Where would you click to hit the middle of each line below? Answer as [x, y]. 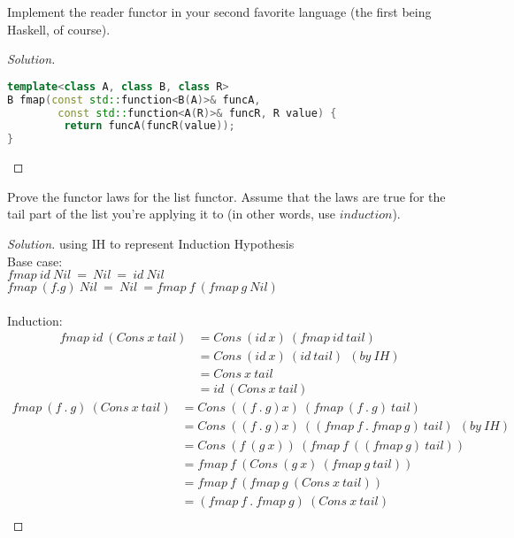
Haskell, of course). [59, 29]
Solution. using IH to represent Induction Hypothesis [151, 243]
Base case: [35, 261]
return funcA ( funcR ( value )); [150, 126]
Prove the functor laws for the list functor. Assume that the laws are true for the [226, 196]
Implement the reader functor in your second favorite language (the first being [219, 12]
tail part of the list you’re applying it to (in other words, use [172, 214]
